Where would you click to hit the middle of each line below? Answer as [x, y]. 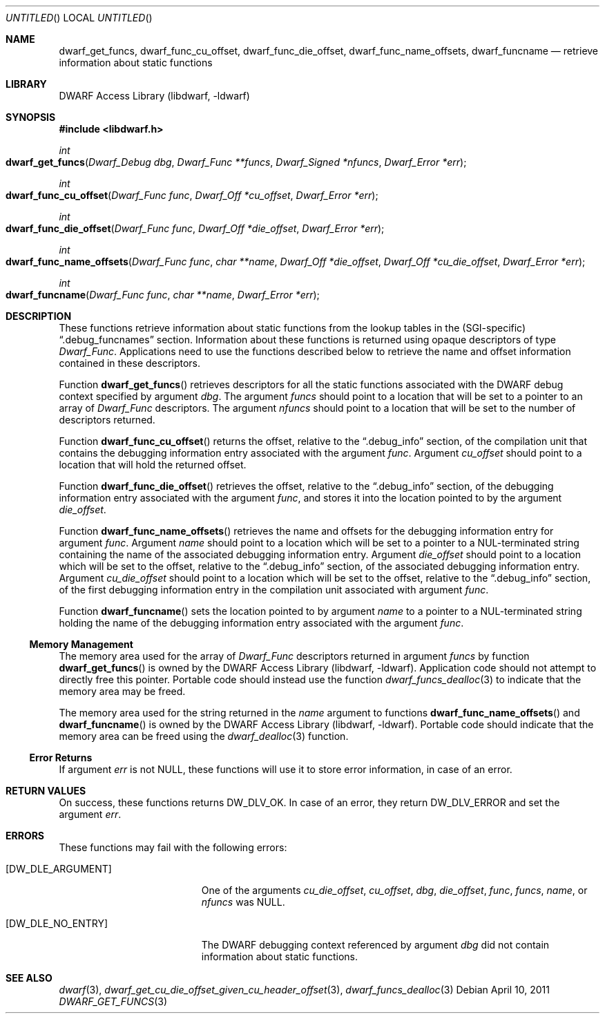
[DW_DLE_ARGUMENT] [59, 869]
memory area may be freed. [122, 691]
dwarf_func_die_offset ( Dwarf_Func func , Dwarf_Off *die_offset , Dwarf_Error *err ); [195, 228]
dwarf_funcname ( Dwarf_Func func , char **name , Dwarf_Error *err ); [163, 295]
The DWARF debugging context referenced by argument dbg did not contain [375, 945]
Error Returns [61, 758]
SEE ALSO [29, 978]
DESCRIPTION [39, 316]
